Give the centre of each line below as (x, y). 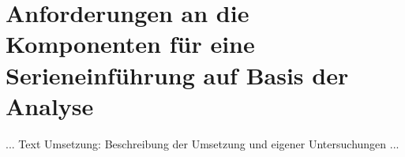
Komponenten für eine (130, 44)
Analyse (50, 105)
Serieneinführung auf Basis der (177, 75)
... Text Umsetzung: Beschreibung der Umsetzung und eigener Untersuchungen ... (202, 143)
